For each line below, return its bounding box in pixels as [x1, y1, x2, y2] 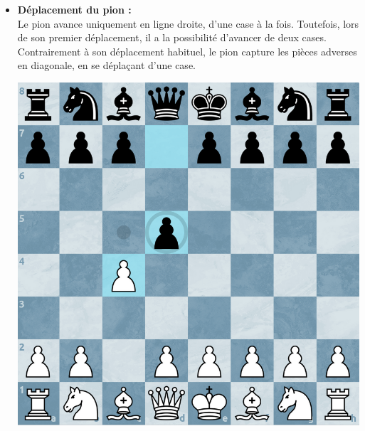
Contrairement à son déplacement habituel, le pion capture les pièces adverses [17, 43, 357, 58]
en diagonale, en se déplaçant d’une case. [17, 58, 196, 73]
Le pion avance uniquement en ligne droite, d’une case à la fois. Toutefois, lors [17, 16, 359, 31]
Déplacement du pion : [17, 2, 132, 16]
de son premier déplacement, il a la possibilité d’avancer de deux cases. [17, 30, 327, 45]
